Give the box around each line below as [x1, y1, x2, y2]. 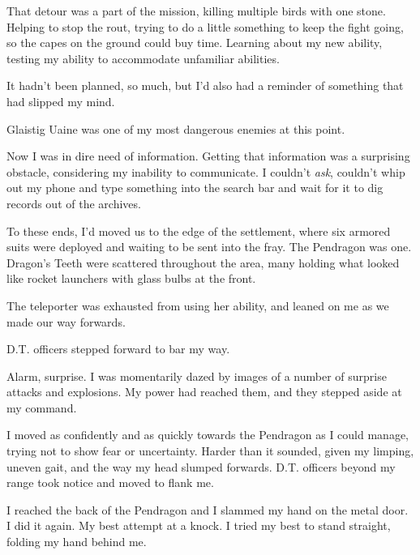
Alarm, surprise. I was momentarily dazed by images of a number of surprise [6, 367, 387, 384]
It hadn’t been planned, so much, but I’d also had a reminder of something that [6, 77, 404, 94]
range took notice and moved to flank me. [6, 474, 214, 491]
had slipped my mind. [6, 92, 115, 109]
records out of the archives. [6, 194, 141, 211]
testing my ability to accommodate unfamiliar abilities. [6, 49, 280, 66]
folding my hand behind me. [6, 533, 147, 550]
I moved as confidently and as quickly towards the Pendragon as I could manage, [6, 426, 409, 443]
